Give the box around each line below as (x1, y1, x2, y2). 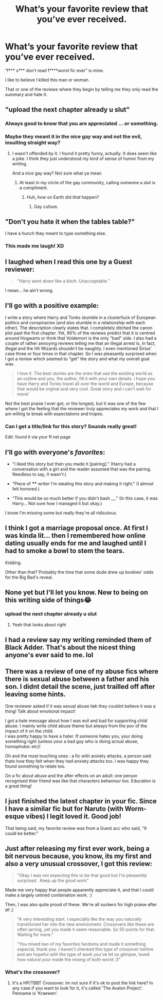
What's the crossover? (5, 969, 60, 976)
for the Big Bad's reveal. (5, 574, 54, 580)
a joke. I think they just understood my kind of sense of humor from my (12, 156, 154, 161)
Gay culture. (34, 203, 59, 210)
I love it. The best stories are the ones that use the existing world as (17, 370, 153, 376)
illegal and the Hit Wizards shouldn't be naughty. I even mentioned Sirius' (5, 345, 152, 351)
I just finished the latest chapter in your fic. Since (5, 797, 157, 806)
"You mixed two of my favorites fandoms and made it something (17, 941, 146, 947)
